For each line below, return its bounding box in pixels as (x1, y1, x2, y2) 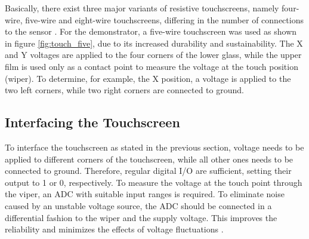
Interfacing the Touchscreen (5, 113, 180, 131)
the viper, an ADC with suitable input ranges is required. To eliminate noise (5, 188, 285, 200)
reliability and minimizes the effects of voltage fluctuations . (5, 223, 224, 235)
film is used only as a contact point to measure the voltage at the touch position (5, 60, 298, 72)
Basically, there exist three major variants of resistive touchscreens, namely (5, 2, 279, 14)
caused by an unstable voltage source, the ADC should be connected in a (5, 199, 272, 212)
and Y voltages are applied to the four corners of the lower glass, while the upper (5, 48, 302, 61)
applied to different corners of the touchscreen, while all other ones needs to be (5, 152, 293, 165)
